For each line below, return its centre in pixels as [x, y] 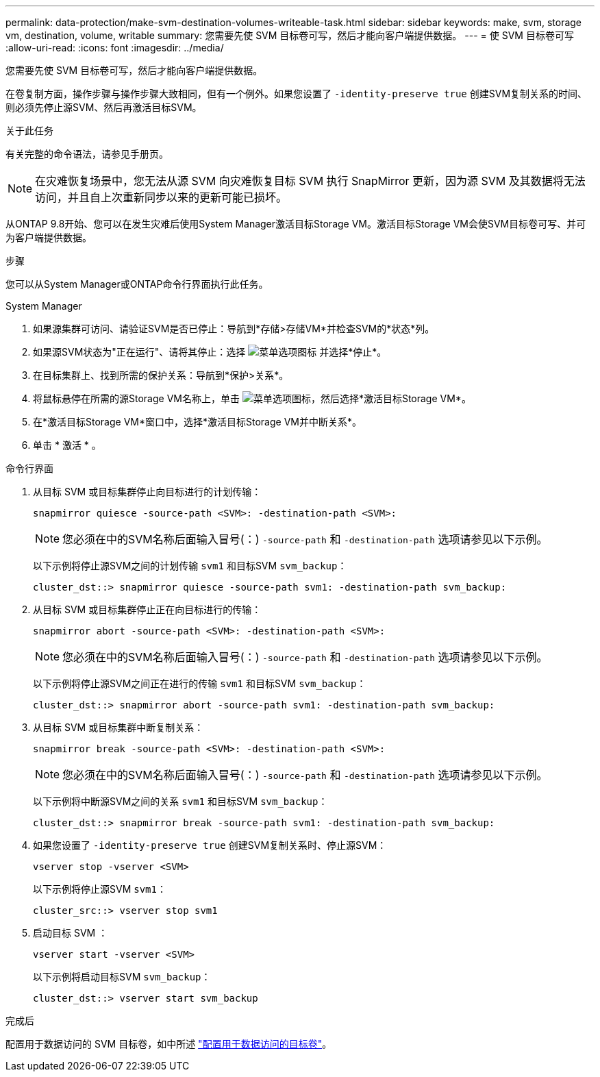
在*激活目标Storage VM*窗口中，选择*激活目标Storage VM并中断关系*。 [197, 422]
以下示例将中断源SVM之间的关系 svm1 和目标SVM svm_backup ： [180, 801]
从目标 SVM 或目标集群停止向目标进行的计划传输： [147, 492]
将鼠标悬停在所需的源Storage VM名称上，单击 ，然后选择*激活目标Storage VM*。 [252, 398]
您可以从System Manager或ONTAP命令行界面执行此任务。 [137, 284]
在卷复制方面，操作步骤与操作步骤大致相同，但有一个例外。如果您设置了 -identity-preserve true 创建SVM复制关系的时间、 [297, 94]
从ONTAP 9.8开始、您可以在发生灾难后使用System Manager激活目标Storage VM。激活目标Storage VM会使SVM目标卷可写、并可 [296, 224]
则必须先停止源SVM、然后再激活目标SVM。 [104, 107]
